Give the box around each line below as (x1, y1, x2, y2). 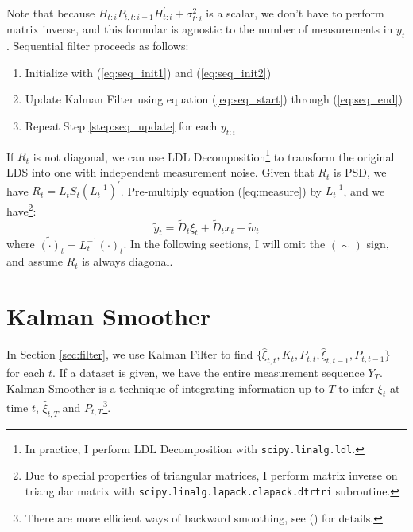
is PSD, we (333, 164, 387, 181)
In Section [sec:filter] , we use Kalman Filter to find (6, 346, 253, 363)
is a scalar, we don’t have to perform (206, 5, 384, 21)
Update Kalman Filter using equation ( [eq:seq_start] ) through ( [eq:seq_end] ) (25, 91, 403, 107)
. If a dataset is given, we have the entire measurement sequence (52, 363, 365, 380)
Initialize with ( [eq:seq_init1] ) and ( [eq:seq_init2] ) (25, 64, 272, 80)
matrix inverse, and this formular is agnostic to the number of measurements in (6, 21, 393, 37)
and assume (6, 253, 63, 270)
